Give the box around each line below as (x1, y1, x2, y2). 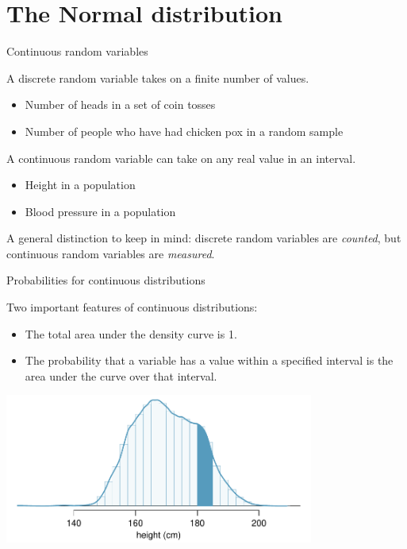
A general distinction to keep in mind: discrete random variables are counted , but (6, 230, 401, 246)
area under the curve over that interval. (25, 367, 217, 384)
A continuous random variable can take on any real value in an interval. (6, 149, 356, 166)
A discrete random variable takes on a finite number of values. (6, 69, 309, 86)
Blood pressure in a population (25, 203, 176, 219)
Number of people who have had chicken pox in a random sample (25, 122, 344, 139)
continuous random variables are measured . (6, 245, 215, 261)
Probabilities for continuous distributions (6, 272, 205, 288)
